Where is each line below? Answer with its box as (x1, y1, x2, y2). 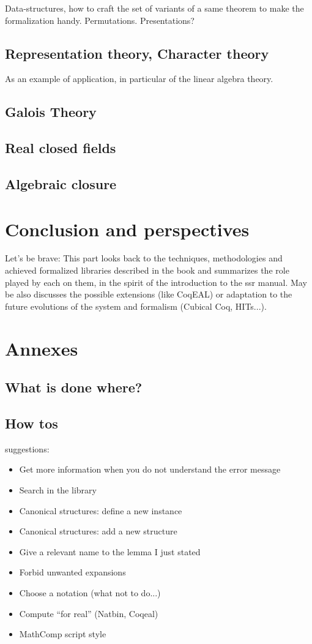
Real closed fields (5, 138, 116, 157)
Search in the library (19, 483, 97, 496)
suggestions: (5, 442, 50, 455)
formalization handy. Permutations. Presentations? (5, 13, 195, 26)
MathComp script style (19, 627, 106, 640)
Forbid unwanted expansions (19, 566, 126, 578)
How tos (5, 413, 58, 432)
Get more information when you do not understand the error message (19, 463, 281, 476)
